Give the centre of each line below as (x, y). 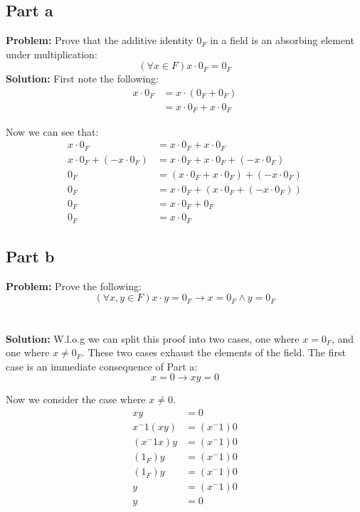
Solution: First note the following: (82, 79)
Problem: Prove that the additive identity (100, 40)
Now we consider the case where (76, 399)
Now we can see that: (52, 131)
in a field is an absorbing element (282, 40)
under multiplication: (52, 54)
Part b (30, 256)
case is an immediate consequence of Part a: (102, 366)
